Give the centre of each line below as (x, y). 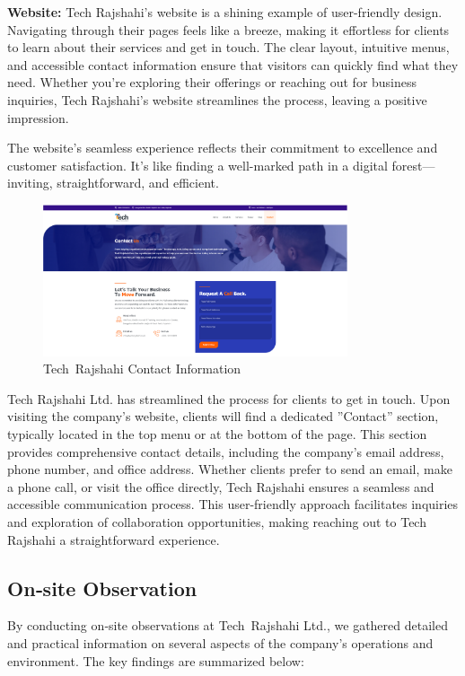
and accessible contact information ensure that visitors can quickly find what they (233, 64)
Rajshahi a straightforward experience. (114, 539)
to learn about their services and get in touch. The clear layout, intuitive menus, (228, 47)
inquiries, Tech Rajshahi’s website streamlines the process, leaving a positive (217, 99)
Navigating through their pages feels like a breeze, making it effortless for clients (228, 29)
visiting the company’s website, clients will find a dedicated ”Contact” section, (223, 416)
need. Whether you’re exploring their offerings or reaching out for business (212, 82)
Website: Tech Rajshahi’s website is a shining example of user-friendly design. (225, 12)
